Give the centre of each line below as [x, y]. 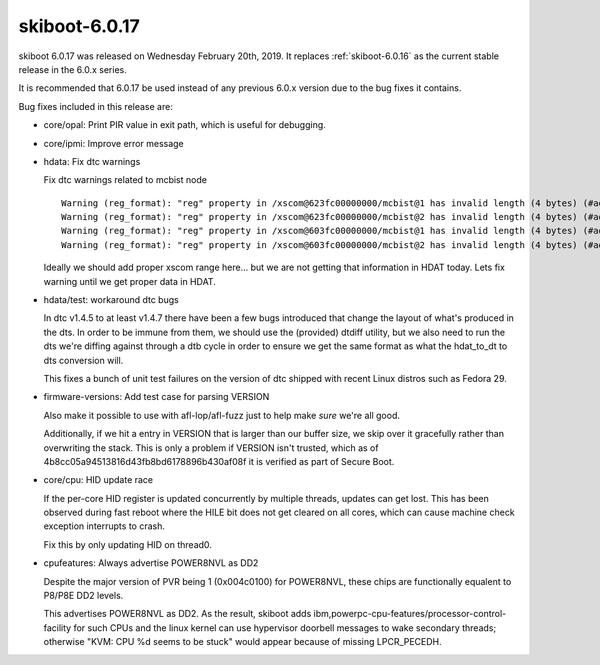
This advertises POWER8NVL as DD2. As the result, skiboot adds [177, 614]
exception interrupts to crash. [104, 526]
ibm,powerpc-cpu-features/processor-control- [410, 614]
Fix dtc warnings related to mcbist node [125, 180]
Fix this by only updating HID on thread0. [127, 544]
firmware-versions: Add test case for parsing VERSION [156, 397]
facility [57, 627]
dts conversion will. [83, 360]
